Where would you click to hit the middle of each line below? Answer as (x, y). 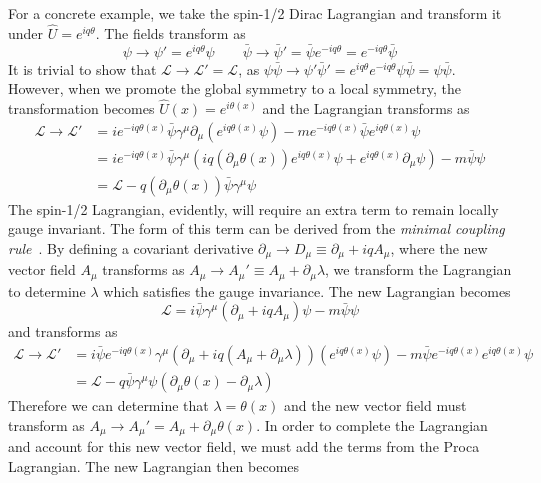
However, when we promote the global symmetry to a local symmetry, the (234, 88)
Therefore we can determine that (108, 405)
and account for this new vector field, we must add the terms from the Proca (244, 446)
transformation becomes (81, 108)
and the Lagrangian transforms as (366, 108)
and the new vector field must (375, 405)
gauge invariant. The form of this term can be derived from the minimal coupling (256, 228)
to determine (47, 290)
